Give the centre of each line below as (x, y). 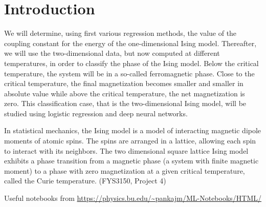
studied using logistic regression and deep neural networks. (96, 113)
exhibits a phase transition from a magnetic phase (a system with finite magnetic (131, 161)
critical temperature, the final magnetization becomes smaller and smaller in (124, 83)
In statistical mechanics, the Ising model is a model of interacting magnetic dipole (133, 130)
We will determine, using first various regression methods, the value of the (120, 33)
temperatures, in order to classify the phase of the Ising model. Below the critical (131, 63)
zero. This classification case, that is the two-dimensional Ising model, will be (125, 103)
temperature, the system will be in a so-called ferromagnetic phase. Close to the (129, 73)
